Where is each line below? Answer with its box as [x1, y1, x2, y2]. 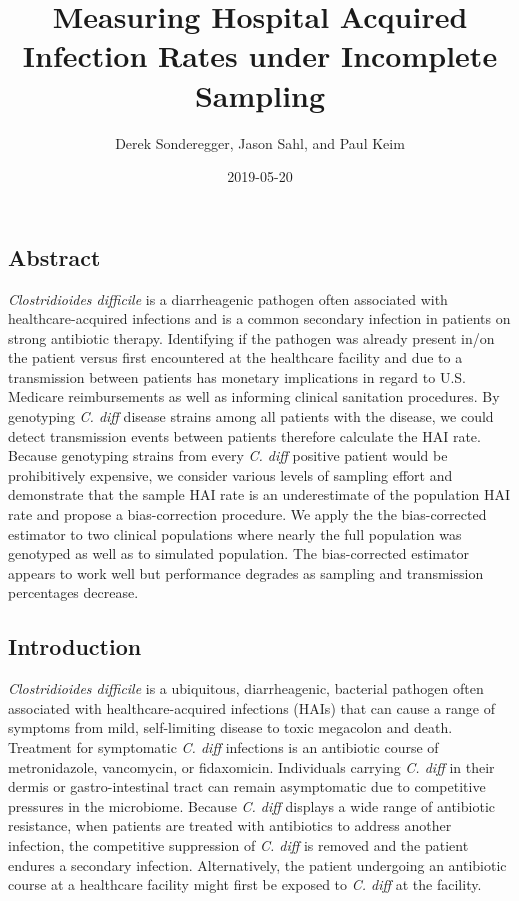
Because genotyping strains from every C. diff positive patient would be [8, 445, 448, 466]
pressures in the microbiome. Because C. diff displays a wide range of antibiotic [8, 795, 495, 816]
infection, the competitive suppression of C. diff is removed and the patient [8, 834, 469, 855]
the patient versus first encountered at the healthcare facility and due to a [8, 347, 463, 368]
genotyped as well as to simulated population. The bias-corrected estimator [8, 543, 469, 564]
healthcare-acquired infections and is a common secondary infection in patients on [8, 308, 511, 329]
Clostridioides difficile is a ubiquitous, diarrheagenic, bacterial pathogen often [8, 678, 484, 699]
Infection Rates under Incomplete [22, 35, 498, 76]
